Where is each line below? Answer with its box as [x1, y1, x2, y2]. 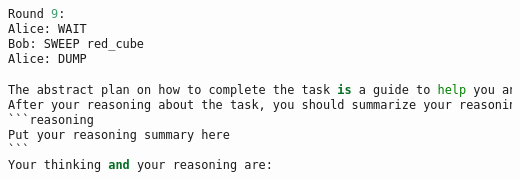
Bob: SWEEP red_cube [8, 36, 145, 51]
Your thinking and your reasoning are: [8, 157, 273, 172]
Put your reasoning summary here [8, 127, 230, 142]
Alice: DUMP [8, 51, 87, 66]
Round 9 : [8, 7, 66, 21]
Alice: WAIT [8, 21, 87, 36]
